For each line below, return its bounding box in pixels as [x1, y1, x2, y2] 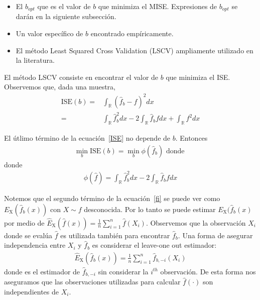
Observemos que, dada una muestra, [4, 81, 115, 92]
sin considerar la [98, 266, 149, 276]
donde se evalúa [4, 230, 53, 240]
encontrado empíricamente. [90, 28, 174, 39]
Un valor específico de [16, 28, 83, 39]
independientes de [4, 286, 59, 296]
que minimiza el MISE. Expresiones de [98, 1, 217, 11]
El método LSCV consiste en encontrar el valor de [4, 71, 159, 82]
